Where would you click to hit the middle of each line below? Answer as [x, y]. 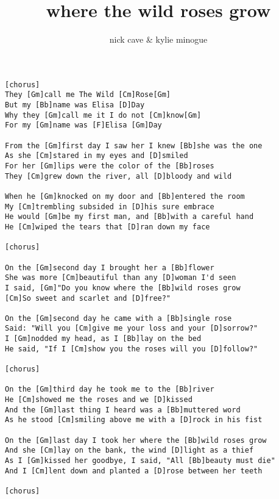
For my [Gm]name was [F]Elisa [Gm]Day [83, 125]
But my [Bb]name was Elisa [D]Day [75, 105]
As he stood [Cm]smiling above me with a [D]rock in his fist [134, 420]
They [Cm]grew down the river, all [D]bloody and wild [118, 176]
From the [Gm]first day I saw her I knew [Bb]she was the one [134, 145]
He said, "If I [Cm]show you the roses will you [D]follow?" [132, 349]
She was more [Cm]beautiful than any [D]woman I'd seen [121, 278]
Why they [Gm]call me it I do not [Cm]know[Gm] [103, 115]
